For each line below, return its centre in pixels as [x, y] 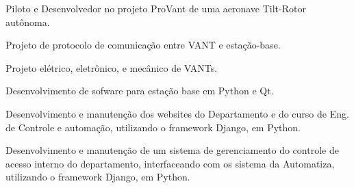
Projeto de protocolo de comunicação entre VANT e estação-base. [143, 45]
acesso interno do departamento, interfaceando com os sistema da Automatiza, [170, 163]
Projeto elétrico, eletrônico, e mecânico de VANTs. [112, 67]
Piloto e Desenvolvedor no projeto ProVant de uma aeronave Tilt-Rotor [156, 8]
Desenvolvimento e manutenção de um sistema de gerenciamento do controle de [172, 150]
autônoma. [28, 22]
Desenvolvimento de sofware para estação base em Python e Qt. [140, 91]
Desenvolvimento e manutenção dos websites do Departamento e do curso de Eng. [177, 113]
